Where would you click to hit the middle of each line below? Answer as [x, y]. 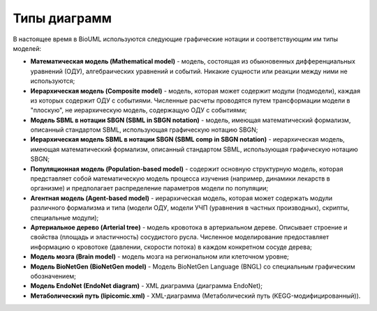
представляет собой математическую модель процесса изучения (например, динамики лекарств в [180, 179]
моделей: [27, 48]
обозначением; [53, 276]
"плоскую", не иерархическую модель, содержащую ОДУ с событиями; [139, 110]
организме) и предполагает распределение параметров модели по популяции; [149, 188]
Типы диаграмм [62, 18]
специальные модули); [65, 218]
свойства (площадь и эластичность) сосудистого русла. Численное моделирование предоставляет [180, 237]
